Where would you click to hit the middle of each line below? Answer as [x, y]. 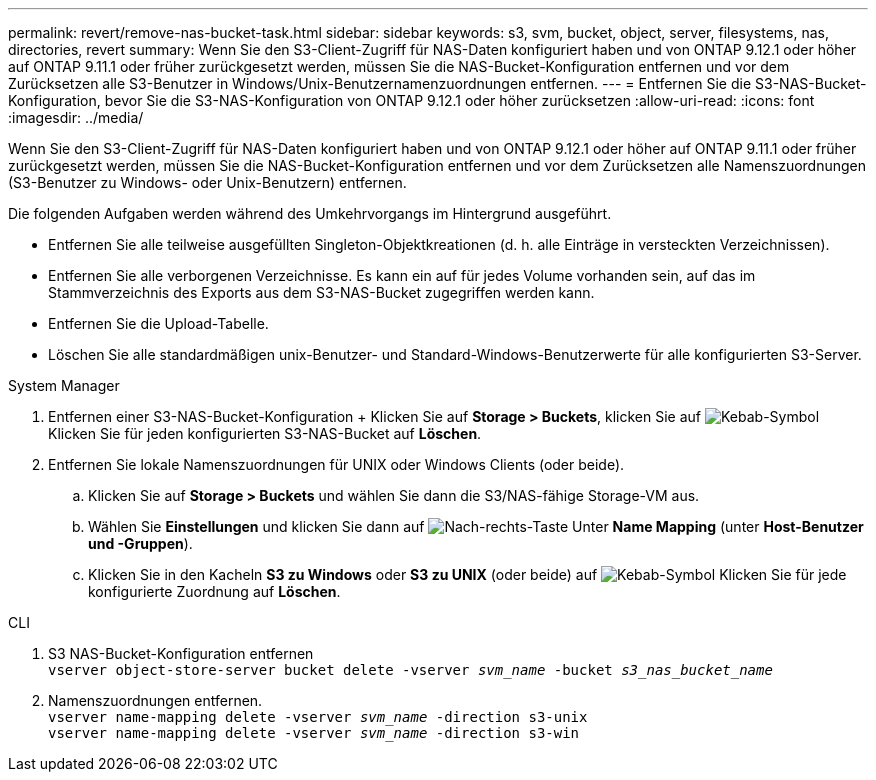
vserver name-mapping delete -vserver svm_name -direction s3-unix [318, 717]
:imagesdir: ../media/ [76, 117]
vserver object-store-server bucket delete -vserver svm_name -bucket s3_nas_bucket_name [410, 670]
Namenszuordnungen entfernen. [155, 700]
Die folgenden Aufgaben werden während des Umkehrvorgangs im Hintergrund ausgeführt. [310, 213]
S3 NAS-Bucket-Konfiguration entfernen [181, 653]
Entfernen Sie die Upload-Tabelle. [158, 323]
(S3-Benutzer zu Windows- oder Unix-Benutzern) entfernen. [207, 182]
